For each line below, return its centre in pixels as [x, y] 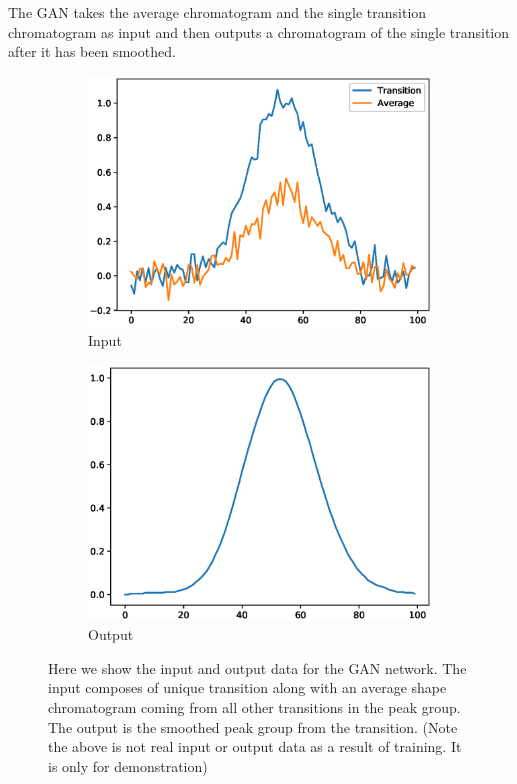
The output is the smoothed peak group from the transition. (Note [253, 726]
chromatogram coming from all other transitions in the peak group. [254, 706]
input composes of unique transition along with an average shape [247, 687]
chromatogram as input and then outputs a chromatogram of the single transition [259, 31]
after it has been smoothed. [92, 51]
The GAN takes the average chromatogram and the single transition [217, 12]
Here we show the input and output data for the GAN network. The [257, 667]
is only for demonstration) [128, 765]
